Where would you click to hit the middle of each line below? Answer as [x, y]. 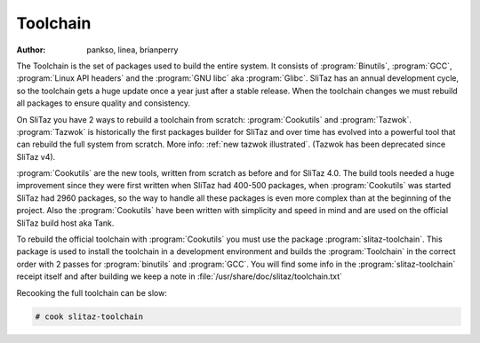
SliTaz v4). [36, 156]
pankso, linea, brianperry [132, 50]
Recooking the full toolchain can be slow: [92, 292]
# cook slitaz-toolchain [89, 316]
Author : [31, 50]
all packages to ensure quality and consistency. [104, 103]
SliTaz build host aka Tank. [65, 223]
